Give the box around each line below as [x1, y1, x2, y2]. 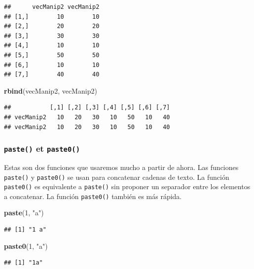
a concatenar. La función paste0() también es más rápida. [4, 191, 182, 201]
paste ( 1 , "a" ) [4, 207, 44, 218]
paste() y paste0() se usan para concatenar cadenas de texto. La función [4, 171, 229, 182]
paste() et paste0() [4, 142, 80, 155]
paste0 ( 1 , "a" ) [4, 240, 48, 251]
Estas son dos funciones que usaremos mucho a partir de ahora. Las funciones [4, 162, 239, 172]
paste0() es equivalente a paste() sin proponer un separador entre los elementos [4, 181, 251, 192]
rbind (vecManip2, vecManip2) [4, 85, 97, 96]
